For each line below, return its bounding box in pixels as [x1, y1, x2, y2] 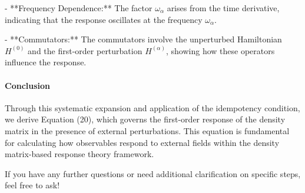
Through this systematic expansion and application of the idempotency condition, [5, 101, 300, 114]
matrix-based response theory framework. [5, 148, 154, 160]
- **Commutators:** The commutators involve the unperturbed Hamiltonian [5, 33, 282, 45]
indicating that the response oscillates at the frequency [5, 13, 203, 25]
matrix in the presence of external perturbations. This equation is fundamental [5, 124, 290, 137]
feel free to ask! [5, 179, 60, 191]
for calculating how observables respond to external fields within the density [5, 136, 280, 148]
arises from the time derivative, [167, 2, 280, 14]
